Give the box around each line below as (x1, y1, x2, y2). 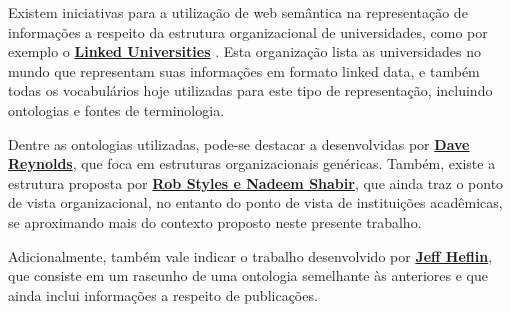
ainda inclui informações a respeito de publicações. (8, 284, 318, 305)
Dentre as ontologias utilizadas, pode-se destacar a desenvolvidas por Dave (8, 133, 470, 154)
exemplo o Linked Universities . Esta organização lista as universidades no (8, 41, 482, 62)
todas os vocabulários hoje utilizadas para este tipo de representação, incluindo (8, 80, 493, 101)
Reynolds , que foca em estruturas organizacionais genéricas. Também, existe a (8, 153, 496, 174)
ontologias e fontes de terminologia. (8, 99, 225, 120)
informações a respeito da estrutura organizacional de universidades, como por (8, 21, 488, 42)
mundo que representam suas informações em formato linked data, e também (8, 60, 480, 81)
